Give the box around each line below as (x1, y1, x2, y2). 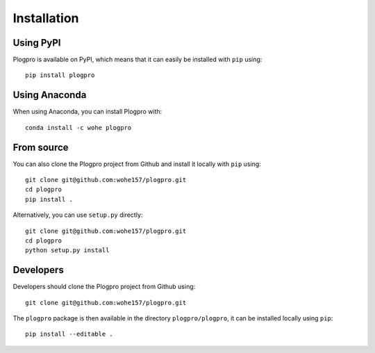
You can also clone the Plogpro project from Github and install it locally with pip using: (12, 160, 262, 168)
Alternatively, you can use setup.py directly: (12, 211, 143, 219)
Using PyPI (12, 37, 61, 49)
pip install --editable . (25, 330, 114, 338)
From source (12, 141, 69, 153)
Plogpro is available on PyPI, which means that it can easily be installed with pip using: (12, 56, 262, 64)
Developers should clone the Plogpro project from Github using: (12, 282, 196, 291)
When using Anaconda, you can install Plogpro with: (12, 108, 162, 116)
